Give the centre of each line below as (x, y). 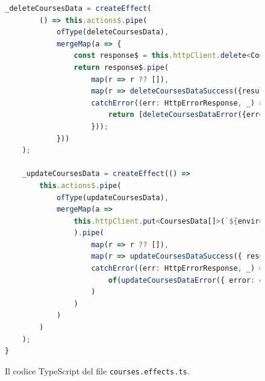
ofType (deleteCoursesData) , (113, 32)
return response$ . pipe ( (121, 67)
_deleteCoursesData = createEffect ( (78, 8)
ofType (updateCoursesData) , (113, 197)
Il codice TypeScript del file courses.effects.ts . (97, 370)
